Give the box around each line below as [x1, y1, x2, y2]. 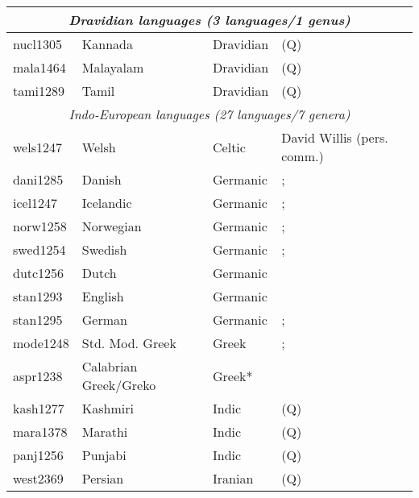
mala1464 [13, 58, 66, 77]
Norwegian [81, 217, 142, 235]
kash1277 [13, 399, 64, 417]
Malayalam [81, 58, 144, 77]
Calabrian [81, 357, 138, 376]
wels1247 [13, 137, 62, 156]
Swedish [81, 240, 127, 259]
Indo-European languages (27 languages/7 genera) [68, 105, 351, 123]
